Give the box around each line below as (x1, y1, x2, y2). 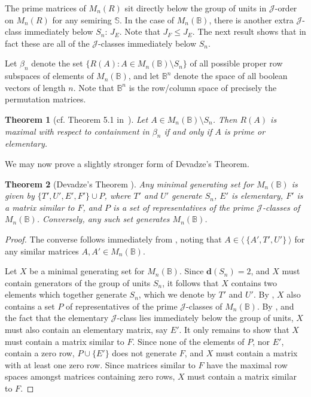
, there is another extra (209, 13, 294, 26)
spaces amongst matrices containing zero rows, (5, 370, 175, 383)
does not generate (112, 347, 177, 359)
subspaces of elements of (5, 69, 94, 82)
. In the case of (120, 13, 175, 26)
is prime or (224, 125, 266, 137)
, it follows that (162, 276, 219, 289)
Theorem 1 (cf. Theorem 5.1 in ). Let (5, 113, 148, 125)
